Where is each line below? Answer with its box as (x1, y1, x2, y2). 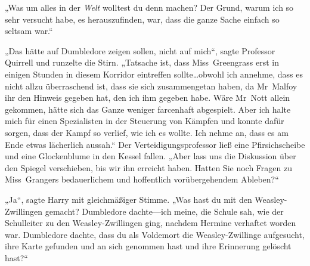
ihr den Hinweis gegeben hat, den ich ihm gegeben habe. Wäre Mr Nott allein (5, 91, 290, 104)
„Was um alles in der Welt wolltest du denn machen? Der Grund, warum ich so (5, 1, 294, 13)
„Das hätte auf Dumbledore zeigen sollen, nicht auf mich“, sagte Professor (5, 44, 275, 57)
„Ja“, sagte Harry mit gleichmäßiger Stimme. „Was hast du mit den (5, 193, 252, 205)
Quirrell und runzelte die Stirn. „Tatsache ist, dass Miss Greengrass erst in (5, 56, 279, 69)
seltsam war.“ (5, 24, 53, 37)
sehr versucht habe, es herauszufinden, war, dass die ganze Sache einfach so (5, 13, 280, 25)
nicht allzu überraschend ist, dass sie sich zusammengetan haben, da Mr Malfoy (5, 79, 297, 92)
